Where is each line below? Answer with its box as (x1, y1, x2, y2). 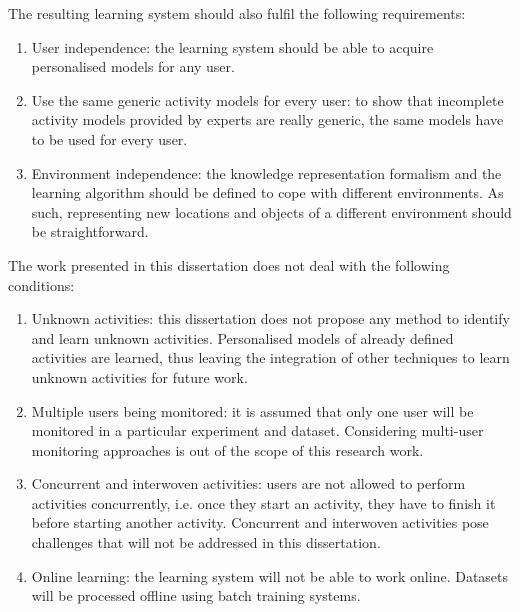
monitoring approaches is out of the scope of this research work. (31, 439, 424, 460)
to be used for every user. (31, 128, 188, 149)
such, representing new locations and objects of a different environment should (31, 201, 512, 222)
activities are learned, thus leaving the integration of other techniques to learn (31, 347, 510, 368)
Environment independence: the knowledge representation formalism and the (31, 162, 502, 183)
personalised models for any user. (31, 56, 235, 77)
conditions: (8, 274, 75, 295)
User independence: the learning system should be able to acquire (31, 36, 434, 57)
